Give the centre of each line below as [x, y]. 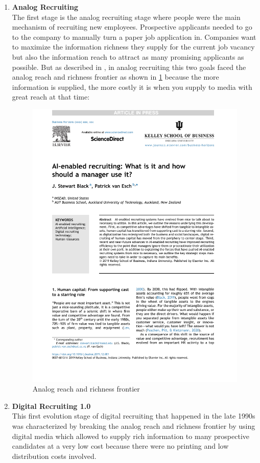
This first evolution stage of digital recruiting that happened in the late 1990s [134, 416]
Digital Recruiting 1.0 [51, 406]
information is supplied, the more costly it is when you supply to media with [132, 87]
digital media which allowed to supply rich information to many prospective [131, 436]
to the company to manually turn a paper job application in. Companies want [134, 36]
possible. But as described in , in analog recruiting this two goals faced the [129, 67]
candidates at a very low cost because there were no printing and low [120, 446]
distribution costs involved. [54, 456]
